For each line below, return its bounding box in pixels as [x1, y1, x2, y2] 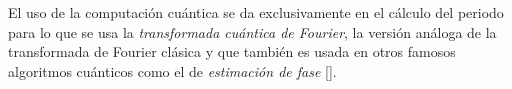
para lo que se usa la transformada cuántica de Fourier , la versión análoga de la [8, 21, 497, 42]
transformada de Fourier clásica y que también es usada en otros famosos [8, 41, 456, 62]
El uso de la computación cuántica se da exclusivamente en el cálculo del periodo [8, 2, 504, 22]
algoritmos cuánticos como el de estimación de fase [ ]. [8, 60, 337, 81]
